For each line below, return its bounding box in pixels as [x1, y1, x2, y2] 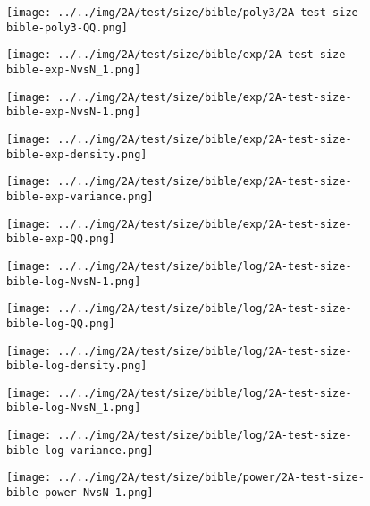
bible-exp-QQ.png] [6, 232, 115, 246]
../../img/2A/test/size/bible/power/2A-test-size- [57, 471, 365, 485]
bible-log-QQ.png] [6, 316, 115, 330]
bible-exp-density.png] [6, 148, 147, 161]
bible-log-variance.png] [6, 443, 154, 457]
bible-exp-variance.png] [6, 190, 154, 203]
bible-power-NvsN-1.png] [6, 486, 154, 500]
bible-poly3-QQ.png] [6, 21, 129, 34]
